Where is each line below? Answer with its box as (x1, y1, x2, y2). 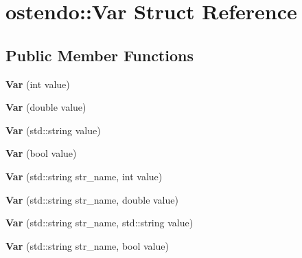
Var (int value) (5, 76, 70, 91)
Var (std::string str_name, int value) (5, 169, 163, 183)
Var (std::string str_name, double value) (5, 192, 178, 206)
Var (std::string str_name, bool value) (5, 238, 169, 252)
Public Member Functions (5, 44, 194, 65)
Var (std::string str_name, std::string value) (5, 215, 194, 230)
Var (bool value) (5, 146, 77, 160)
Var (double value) (5, 100, 86, 114)
